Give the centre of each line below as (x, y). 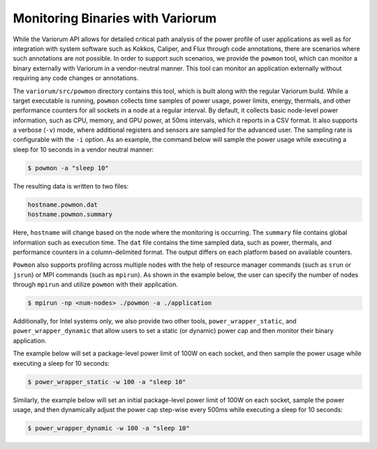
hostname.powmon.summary (70, 214)
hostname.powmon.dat (62, 205)
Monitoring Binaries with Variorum (115, 18)
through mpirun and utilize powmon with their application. (95, 285)
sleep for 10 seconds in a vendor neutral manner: (83, 149)
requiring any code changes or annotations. (76, 78)
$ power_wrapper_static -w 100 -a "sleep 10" (107, 382)
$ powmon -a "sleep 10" (68, 168)
